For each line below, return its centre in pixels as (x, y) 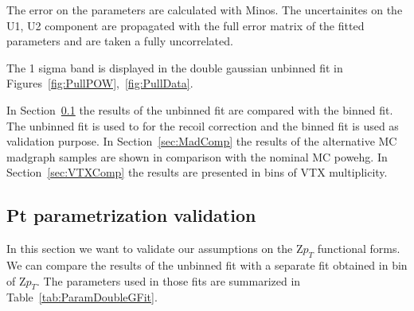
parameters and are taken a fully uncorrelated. (120, 41)
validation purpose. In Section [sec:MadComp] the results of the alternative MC (202, 141)
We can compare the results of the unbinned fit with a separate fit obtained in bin (207, 264)
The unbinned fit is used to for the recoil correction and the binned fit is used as (203, 125)
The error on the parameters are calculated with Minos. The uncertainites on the (205, 10)
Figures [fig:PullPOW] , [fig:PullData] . (100, 83)
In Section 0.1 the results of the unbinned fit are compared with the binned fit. (200, 109)
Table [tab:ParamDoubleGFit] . (82, 297)
